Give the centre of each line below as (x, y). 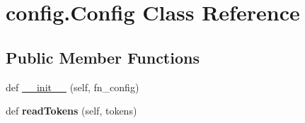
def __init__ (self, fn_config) (73, 87)
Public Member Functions (103, 57)
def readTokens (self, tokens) (71, 111)
